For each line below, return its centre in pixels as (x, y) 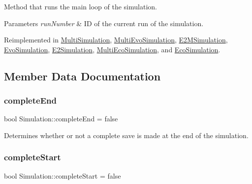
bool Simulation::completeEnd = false (61, 119)
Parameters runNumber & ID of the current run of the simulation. (104, 23)
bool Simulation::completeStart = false (63, 175)
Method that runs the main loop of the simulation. (80, 6)
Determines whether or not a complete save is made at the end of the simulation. (126, 135)
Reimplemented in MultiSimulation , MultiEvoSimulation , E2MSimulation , (116, 40)
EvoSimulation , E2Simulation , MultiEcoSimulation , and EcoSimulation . (112, 49)
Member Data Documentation (82, 76)
